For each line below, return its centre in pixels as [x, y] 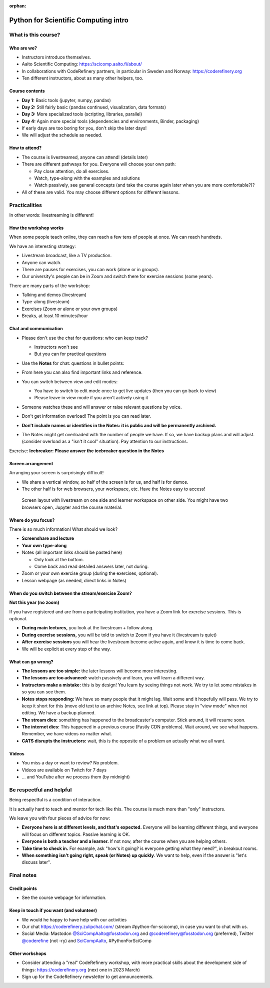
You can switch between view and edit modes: [70, 381]
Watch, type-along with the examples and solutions [87, 178]
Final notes [23, 875]
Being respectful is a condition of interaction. [55, 800]
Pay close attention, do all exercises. [72, 171]
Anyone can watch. [42, 262]
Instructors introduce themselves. [56, 57]
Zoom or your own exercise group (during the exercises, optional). [90, 573]
